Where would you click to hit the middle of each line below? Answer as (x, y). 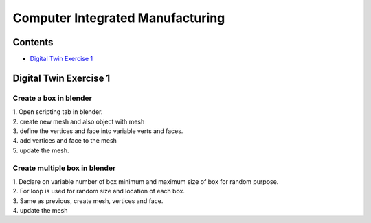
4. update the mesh (40, 211)
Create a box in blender (52, 98)
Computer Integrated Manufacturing (119, 18)
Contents (33, 42)
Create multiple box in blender (64, 168)
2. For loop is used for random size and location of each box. (99, 191)
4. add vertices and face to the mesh (65, 141)
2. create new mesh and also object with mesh (79, 121)
